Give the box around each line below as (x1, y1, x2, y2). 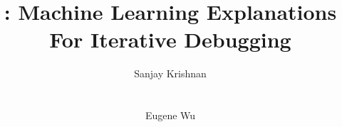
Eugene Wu (145, 108, 196, 123)
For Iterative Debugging (49, 25, 291, 54)
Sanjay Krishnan (134, 66, 207, 81)
